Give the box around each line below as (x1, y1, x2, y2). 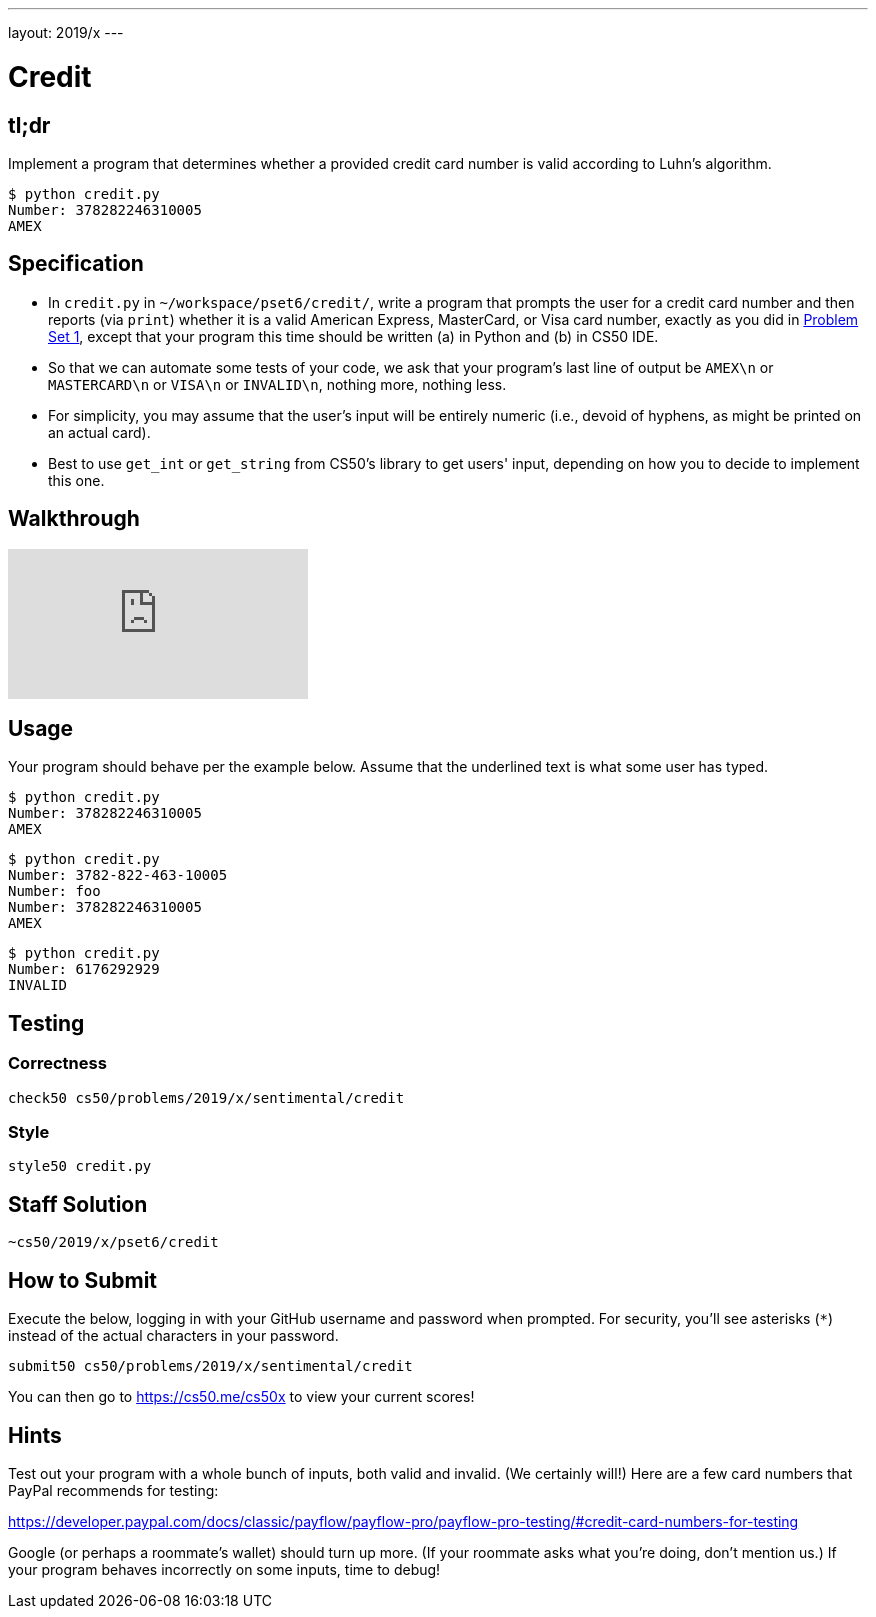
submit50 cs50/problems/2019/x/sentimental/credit (8, 1358, 413, 1375)
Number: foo (8, 883, 101, 900)
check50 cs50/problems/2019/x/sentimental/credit (8, 1089, 405, 1106)
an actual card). (48, 423, 151, 441)
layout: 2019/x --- (8, 24, 124, 41)
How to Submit (8, 1267, 158, 1293)
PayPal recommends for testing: (8, 1481, 219, 1499)
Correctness (8, 1053, 107, 1074)
